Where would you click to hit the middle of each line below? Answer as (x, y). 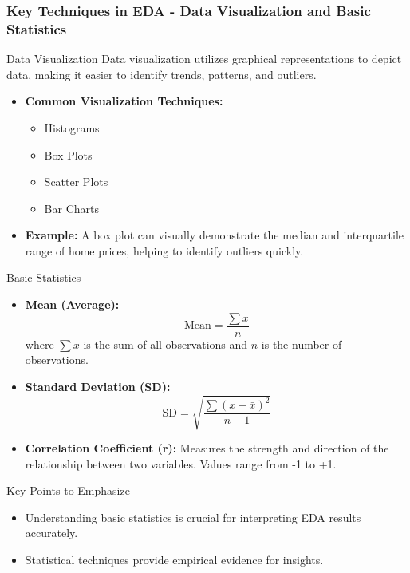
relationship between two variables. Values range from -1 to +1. (181, 463)
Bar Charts (71, 208)
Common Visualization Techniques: (124, 101)
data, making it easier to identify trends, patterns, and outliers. (162, 74)
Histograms (72, 127)
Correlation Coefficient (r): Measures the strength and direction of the (207, 448)
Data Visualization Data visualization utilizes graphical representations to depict (204, 59)
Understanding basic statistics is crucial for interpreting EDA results (193, 517)
